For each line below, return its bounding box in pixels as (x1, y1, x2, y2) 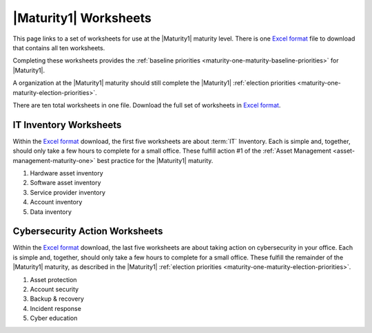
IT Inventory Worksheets (12, 119, 122, 131)
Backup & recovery (30, 294, 84, 303)
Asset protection (30, 275, 77, 283)
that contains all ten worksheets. (12, 43, 105, 52)
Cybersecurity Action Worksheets (12, 226, 163, 237)
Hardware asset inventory (30, 169, 103, 177)
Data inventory (30, 207, 72, 216)
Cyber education (30, 314, 78, 323)
